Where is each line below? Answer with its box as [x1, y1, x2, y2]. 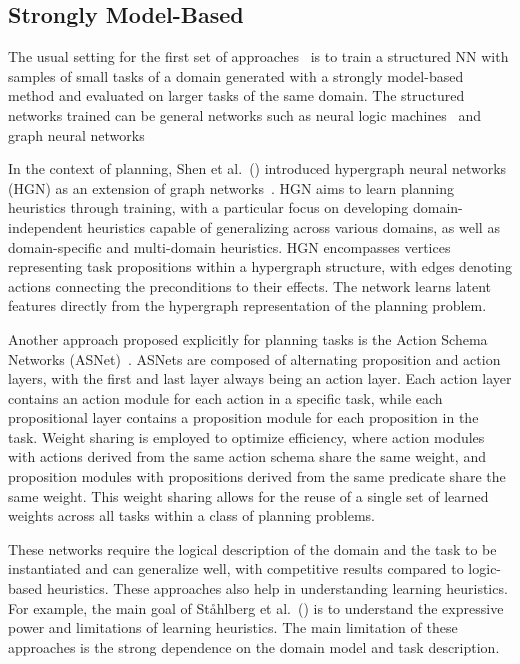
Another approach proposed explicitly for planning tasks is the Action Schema [8, 328, 488, 349]
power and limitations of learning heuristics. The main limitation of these [8, 617, 458, 638]
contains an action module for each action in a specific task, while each [8, 387, 443, 408]
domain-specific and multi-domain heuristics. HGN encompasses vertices [8, 236, 451, 257]
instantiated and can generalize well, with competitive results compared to [8, 558, 464, 579]
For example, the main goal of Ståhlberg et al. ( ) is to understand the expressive [8, 597, 504, 618]
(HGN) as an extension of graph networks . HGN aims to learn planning [8, 177, 454, 198]
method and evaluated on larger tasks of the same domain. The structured [8, 85, 465, 106]
